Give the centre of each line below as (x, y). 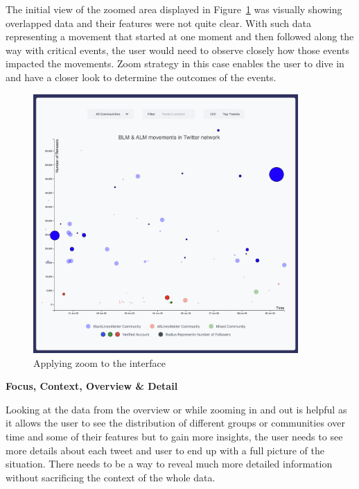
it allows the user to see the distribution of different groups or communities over (175, 423)
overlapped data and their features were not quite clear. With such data (158, 23)
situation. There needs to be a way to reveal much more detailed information (169, 464)
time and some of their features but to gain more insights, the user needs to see (174, 436)
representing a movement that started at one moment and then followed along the (180, 36)
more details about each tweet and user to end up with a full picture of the (165, 450)
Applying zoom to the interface (99, 362)
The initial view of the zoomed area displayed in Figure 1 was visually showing (174, 9)
